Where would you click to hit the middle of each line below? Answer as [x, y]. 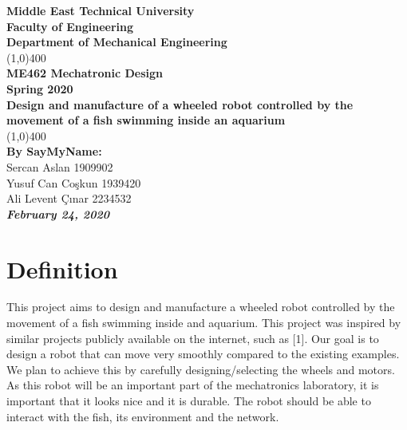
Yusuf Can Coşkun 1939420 [74, 182]
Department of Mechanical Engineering [117, 42]
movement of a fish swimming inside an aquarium [146, 120]
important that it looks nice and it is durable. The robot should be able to [189, 400]
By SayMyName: [54, 151]
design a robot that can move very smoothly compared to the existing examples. [203, 354]
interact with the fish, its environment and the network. [143, 416]
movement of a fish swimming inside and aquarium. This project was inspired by [204, 323]
